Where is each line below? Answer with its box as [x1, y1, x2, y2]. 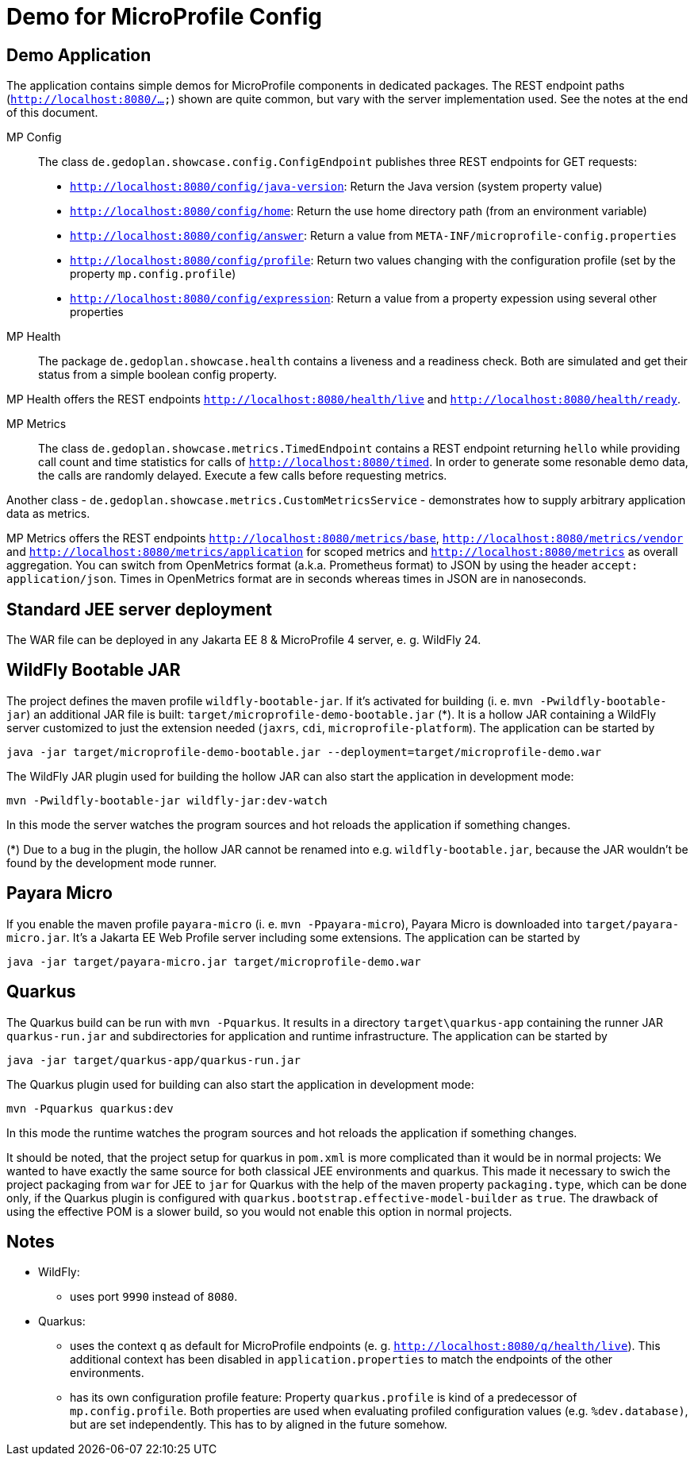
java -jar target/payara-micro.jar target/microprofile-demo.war [6, 955, 421, 968]
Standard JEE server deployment [6, 599, 272, 619]
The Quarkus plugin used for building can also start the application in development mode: [6, 1077, 474, 1091]
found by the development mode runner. [6, 855, 217, 870]
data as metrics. [6, 507, 90, 521]
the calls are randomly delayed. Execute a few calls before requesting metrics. [38, 469, 447, 483]
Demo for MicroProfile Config [6, 3, 322, 30]
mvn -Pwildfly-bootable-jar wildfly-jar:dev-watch [6, 793, 328, 807]
